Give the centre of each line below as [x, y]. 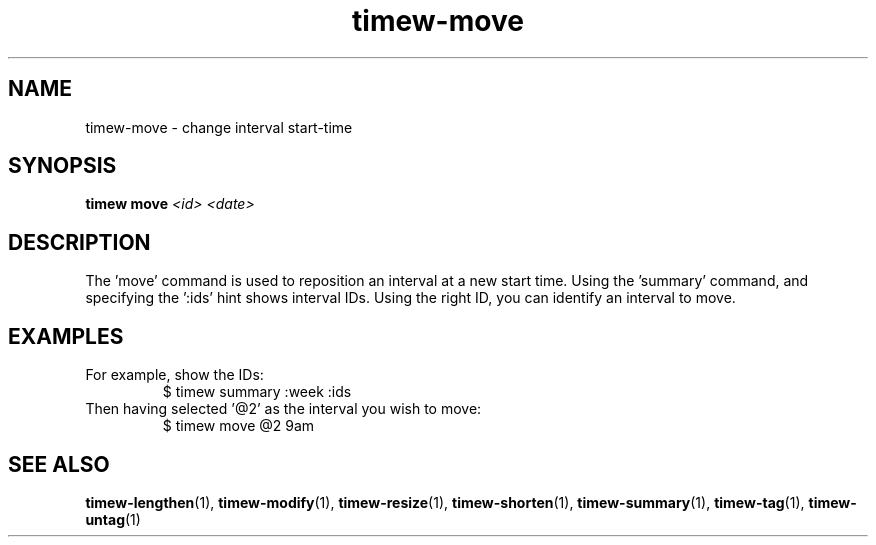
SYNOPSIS [62, 166]
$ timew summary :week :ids [257, 392]
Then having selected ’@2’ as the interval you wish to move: [283, 409]
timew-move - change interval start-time [219, 127]
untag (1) [113, 519]
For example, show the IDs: [174, 375]
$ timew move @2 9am [238, 426]
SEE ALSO [59, 464]
